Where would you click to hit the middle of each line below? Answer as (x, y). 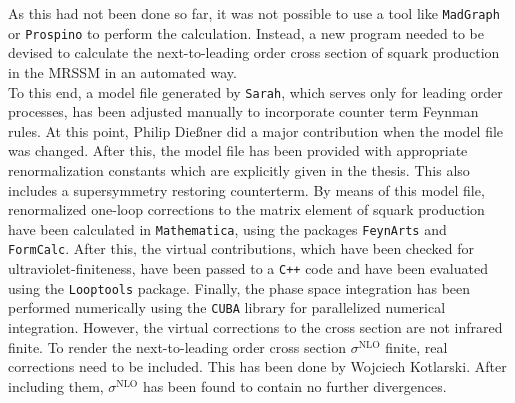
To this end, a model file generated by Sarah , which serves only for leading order (255, 91)
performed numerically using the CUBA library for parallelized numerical (227, 307)
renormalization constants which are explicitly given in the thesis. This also (239, 169)
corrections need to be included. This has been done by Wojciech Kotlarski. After (257, 366)
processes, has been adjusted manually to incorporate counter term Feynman (243, 111)
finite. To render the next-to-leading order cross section (177, 346)
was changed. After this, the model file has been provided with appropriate (238, 150)
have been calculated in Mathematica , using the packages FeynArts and (227, 228)
